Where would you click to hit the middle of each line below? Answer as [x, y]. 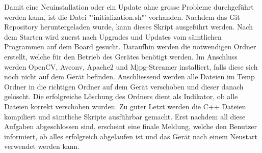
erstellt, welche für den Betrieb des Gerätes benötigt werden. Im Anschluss [121, 56]
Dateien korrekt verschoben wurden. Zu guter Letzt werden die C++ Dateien [125, 106]
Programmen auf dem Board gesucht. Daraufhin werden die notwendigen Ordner [130, 47]
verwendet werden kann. [42, 146]
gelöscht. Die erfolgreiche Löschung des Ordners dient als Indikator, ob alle [121, 96]
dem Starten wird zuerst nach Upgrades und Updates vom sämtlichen [113, 36]
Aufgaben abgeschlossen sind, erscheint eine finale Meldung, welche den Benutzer [131, 126]
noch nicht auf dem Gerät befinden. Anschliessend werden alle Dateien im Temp [129, 76]
